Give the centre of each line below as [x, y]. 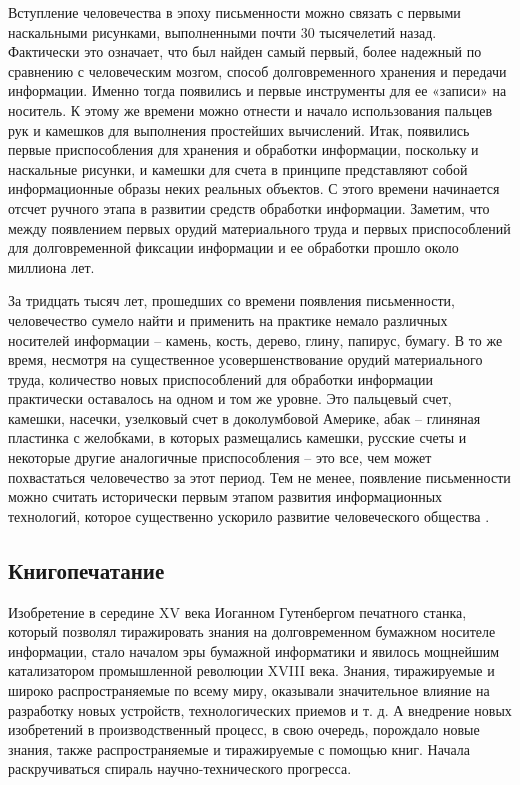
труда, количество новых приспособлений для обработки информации [221, 378]
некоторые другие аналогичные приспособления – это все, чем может [220, 457]
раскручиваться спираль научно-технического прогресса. [180, 768]
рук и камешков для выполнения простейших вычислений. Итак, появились [239, 129]
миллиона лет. [51, 266]
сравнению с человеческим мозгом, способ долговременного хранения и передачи [257, 70]
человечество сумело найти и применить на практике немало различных [228, 319]
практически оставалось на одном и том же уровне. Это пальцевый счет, [230, 398]
